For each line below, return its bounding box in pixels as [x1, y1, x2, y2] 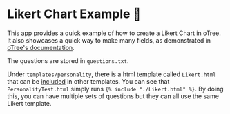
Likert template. [7, 99, 52, 107]
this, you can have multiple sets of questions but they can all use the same [7, 92, 220, 100]
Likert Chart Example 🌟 [7, 6, 142, 22]
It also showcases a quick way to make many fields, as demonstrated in [7, 36, 211, 44]
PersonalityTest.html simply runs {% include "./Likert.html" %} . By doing [7, 84, 224, 93]
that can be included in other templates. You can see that [7, 77, 170, 85]
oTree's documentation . [7, 43, 75, 52]
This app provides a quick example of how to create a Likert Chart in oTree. [7, 29, 221, 37]
